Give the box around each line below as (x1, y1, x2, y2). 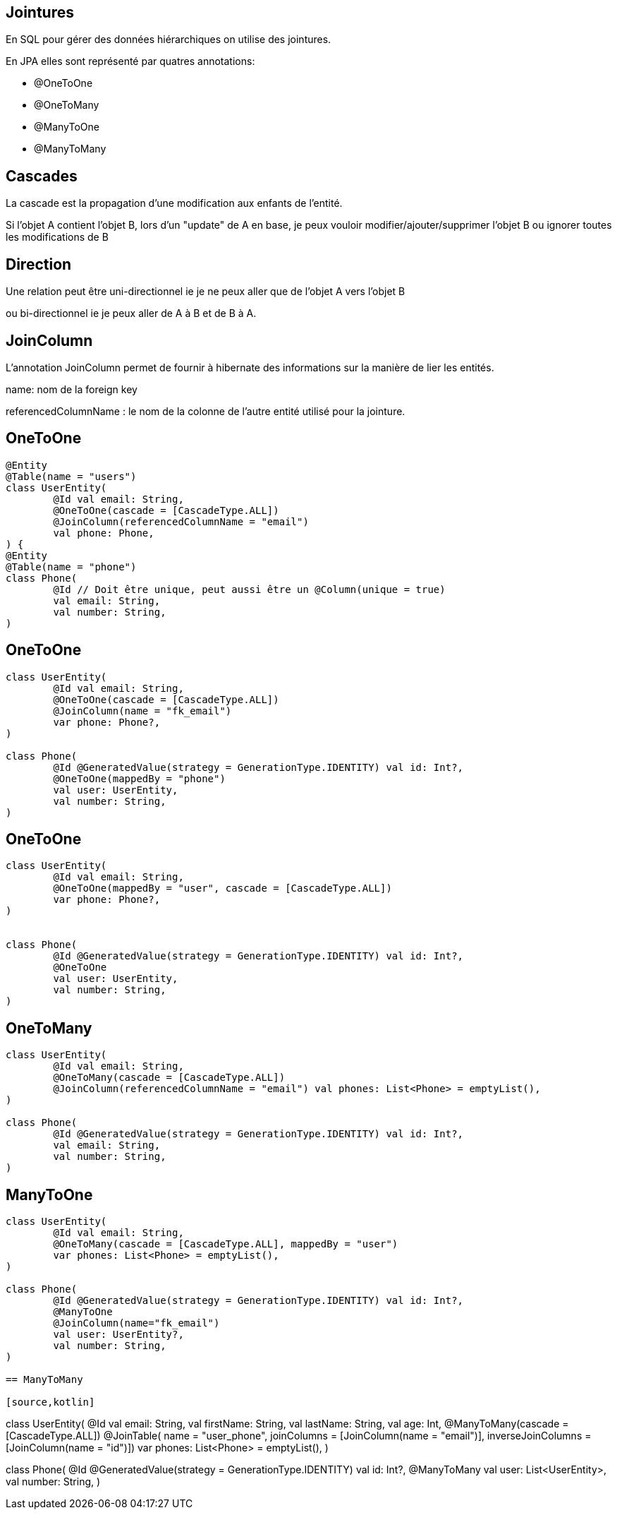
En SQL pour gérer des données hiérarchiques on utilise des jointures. (6, 33, 331, 46)
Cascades (6, 167, 78, 185)
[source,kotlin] (6, 1396, 95, 1408)
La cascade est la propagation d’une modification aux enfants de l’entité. (6, 197, 343, 210)
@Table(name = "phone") (6, 561, 137, 573)
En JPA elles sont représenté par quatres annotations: (6, 55, 255, 68)
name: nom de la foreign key (6, 383, 138, 395)
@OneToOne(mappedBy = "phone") (53, 772, 226, 784)
